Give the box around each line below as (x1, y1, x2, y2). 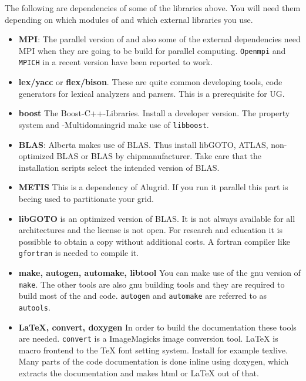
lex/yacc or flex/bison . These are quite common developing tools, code (18, 76, 283, 88)
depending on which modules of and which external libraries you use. (5, 13, 253, 25)
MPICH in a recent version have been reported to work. (18, 56, 213, 68)
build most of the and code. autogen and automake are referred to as (18, 289, 267, 302)
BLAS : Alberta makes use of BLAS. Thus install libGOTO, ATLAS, (18, 138, 268, 150)
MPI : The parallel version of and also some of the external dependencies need (18, 33, 301, 45)
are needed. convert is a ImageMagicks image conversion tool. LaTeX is (18, 332, 278, 345)
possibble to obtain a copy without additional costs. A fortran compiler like (18, 235, 290, 247)
